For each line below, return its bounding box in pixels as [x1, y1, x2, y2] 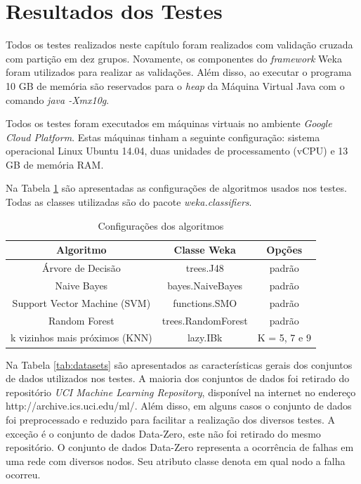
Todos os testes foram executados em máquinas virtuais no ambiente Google [6, 116, 332, 131]
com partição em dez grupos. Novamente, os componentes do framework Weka [6, 51, 342, 65]
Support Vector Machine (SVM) [12, 295, 151, 310]
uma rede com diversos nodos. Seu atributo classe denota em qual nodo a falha [6, 453, 346, 468]
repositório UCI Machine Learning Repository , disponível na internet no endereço [6, 384, 356, 399]
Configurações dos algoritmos [98, 218, 224, 233]
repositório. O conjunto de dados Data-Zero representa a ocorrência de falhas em [6, 440, 354, 454]
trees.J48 [185, 261, 224, 275]
